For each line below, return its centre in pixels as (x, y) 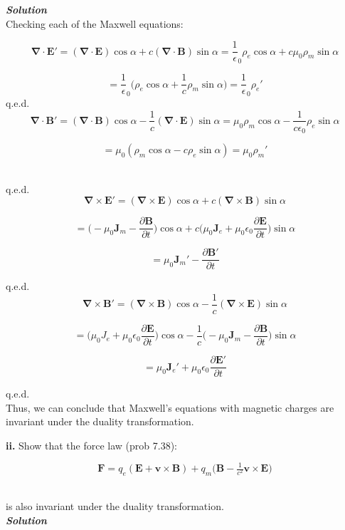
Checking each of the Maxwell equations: (95, 23)
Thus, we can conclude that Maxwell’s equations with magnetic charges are (170, 407)
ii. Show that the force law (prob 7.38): (91, 445)
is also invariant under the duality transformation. (115, 506)
